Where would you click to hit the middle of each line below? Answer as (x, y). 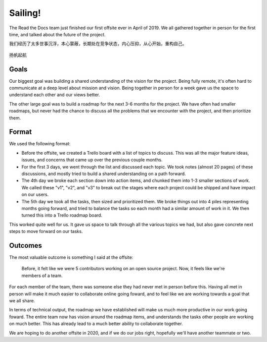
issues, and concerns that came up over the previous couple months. (92, 160)
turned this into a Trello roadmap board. (62, 215)
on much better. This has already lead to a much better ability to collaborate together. (96, 324)
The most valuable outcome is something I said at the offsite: (71, 257)
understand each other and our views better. (55, 95)
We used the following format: (40, 144)
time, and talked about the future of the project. (57, 34)
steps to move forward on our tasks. (46, 231)
